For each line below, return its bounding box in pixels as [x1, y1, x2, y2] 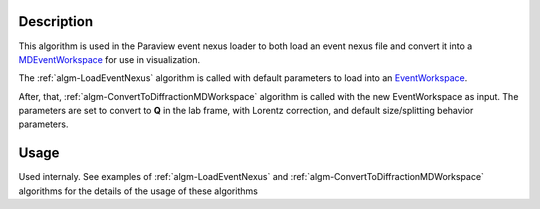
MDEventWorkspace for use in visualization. [18, 53, 200, 65]
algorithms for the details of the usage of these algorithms [18, 185, 259, 197]
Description [18, 13, 94, 30]
